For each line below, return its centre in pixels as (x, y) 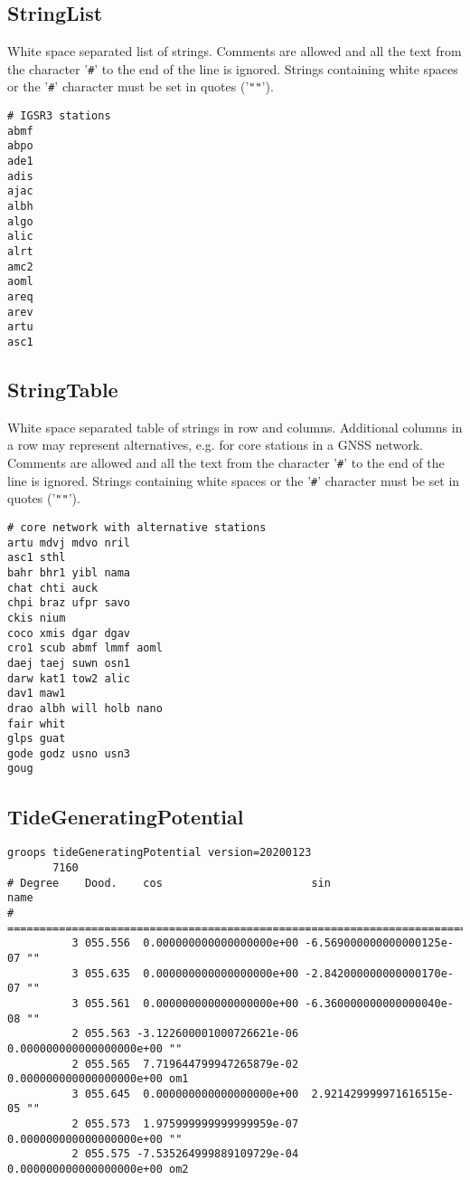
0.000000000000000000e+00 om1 (98, 1079)
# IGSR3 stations (59, 116)
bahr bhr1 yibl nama (69, 572)
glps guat (37, 739)
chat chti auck (53, 588)
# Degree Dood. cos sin (169, 883)
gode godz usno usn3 (69, 753)
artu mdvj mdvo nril (69, 542)
